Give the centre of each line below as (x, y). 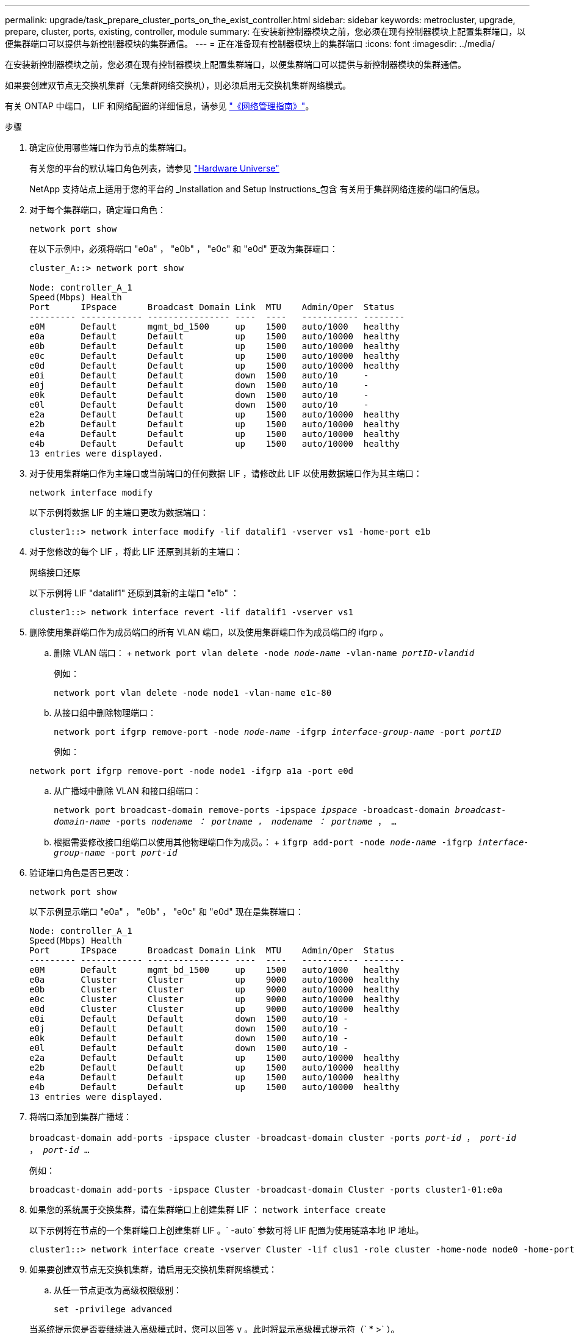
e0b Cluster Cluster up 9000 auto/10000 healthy (214, 989)
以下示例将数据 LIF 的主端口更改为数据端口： (119, 512)
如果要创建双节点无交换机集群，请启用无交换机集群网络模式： (153, 1269)
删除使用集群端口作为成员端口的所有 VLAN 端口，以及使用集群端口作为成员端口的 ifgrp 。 (209, 632)
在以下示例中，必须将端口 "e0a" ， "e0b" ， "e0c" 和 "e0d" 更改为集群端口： (184, 249)
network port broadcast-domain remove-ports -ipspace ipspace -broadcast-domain (252, 810)
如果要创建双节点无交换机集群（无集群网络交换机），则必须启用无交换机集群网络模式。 (178, 85)
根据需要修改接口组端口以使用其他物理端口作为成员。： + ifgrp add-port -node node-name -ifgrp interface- (291, 842)
